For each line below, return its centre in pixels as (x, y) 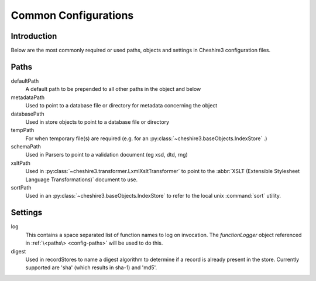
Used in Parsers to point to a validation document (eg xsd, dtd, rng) (107, 155)
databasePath (28, 114)
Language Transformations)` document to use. (81, 180)
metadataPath (28, 97)
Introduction (34, 36)
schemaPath (26, 147)
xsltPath (20, 163)
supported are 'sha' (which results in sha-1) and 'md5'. (91, 268)
